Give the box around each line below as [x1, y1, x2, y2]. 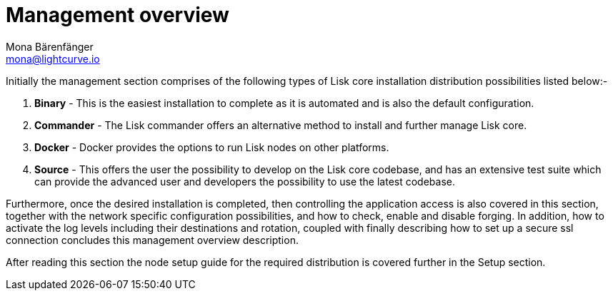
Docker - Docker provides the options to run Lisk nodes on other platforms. [34, 141, 389, 153]
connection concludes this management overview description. [6, 233, 299, 246]
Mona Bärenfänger [6, 40, 94, 53]
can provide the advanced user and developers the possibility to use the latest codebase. [34, 175, 455, 188]
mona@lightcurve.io [6, 52, 100, 65]
